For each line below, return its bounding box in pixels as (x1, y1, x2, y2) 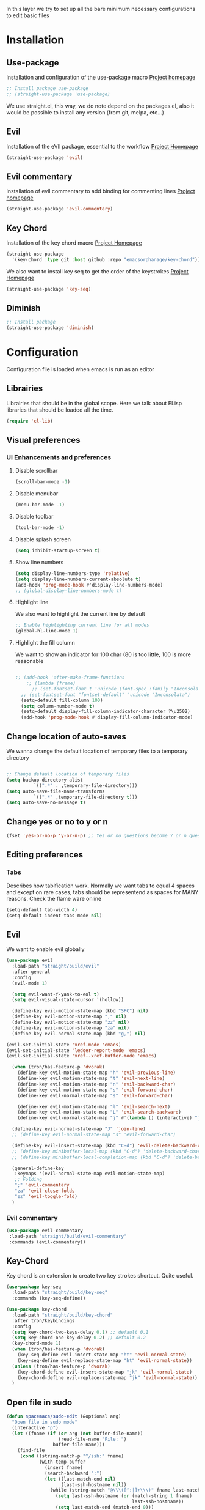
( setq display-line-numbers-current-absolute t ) (15, 576, 142, 582)
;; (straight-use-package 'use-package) (6, 91, 111, 97)
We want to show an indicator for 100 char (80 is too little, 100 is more (15, 651, 191, 658)
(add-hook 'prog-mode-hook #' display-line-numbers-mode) (15, 582, 164, 588)
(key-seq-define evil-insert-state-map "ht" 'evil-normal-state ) (17, 1352, 187, 1358)
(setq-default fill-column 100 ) (21, 697, 103, 703)
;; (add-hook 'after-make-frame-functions (15, 675, 125, 681)
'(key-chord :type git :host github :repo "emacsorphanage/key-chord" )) (12, 256, 201, 262)
